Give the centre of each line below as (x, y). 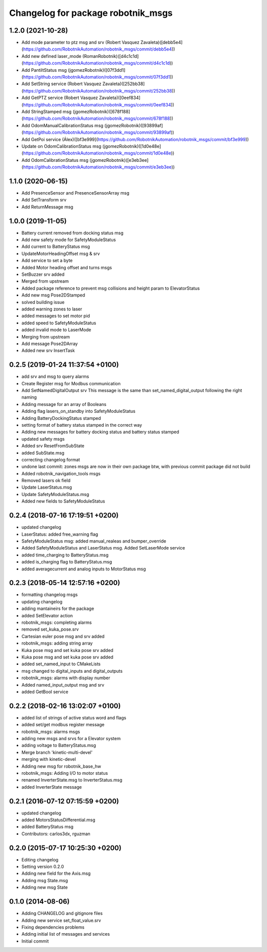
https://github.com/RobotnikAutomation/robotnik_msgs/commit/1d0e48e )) (99, 153)
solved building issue (43, 302)
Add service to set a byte (47, 260)
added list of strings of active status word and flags (74, 717)
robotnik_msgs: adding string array (57, 643)
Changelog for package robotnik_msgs (91, 13)
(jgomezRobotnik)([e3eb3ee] (119, 160)
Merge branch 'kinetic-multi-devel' (57, 752)
